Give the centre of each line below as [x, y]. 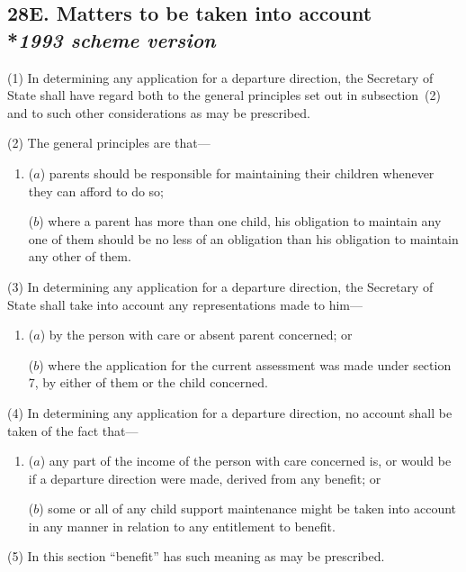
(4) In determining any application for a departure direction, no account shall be [230, 412]
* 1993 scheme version [112, 39]
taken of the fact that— [73, 430]
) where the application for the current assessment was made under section [245, 364]
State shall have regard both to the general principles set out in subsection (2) [224, 95]
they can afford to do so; [96, 191]
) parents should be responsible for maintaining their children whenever [237, 173]
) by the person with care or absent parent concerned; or [196, 335]
